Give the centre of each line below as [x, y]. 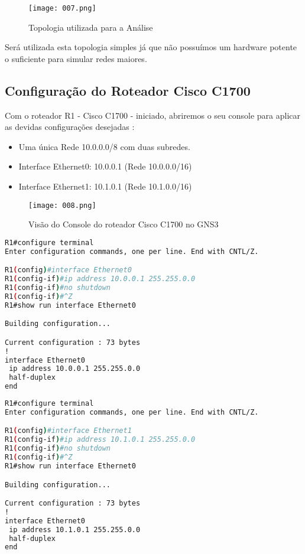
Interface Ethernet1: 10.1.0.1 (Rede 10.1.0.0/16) [105, 186]
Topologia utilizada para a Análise [91, 27]
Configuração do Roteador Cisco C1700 [128, 90]
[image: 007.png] [62, 8]
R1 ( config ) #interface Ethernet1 [68, 431]
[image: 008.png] [62, 205]
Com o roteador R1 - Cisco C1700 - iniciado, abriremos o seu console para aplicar [153, 115]
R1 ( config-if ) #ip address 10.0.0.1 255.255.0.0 [100, 279]
